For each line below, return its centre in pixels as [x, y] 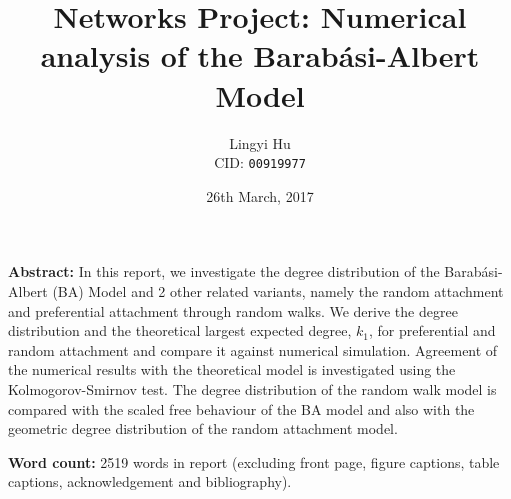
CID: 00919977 [260, 162]
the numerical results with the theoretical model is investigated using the [232, 369]
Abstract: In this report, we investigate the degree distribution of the [224, 271]
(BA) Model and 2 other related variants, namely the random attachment [278, 290]
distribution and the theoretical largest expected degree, [180, 330]
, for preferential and [432, 330]
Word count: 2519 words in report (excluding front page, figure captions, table [254, 461]
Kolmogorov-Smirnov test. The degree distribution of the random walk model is [252, 388]
